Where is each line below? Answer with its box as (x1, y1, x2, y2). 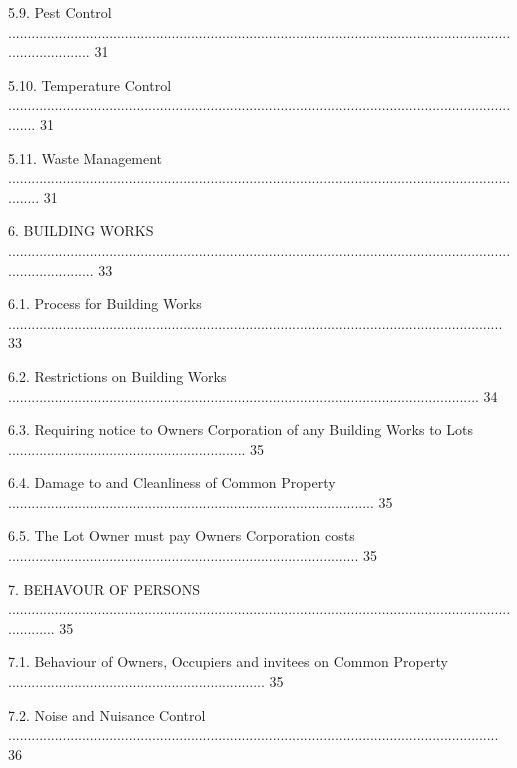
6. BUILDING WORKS (8, 220, 154, 241)
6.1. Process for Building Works (8, 293, 202, 314)
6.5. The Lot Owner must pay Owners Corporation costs (8, 525, 355, 546)
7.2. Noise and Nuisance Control (8, 704, 206, 725)
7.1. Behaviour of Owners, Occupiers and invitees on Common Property (8, 651, 448, 672)
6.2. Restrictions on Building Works (8, 365, 227, 386)
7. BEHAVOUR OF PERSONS (8, 578, 200, 599)
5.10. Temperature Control (8, 74, 172, 95)
